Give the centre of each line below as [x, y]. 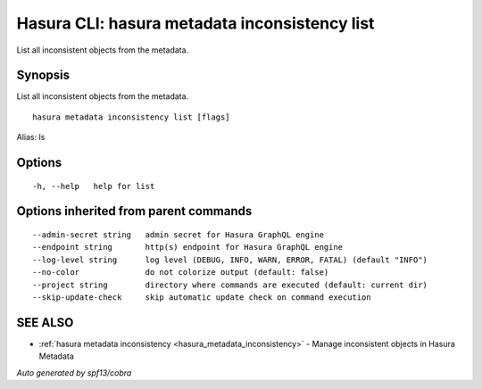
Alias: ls [31, 137]
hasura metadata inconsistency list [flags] [132, 117]
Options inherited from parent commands [134, 211]
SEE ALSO [45, 323]
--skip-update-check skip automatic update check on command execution [202, 298]
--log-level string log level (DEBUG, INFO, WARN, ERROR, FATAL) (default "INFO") [230, 260]
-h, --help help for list [94, 186]
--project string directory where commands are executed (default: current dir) [230, 285]
